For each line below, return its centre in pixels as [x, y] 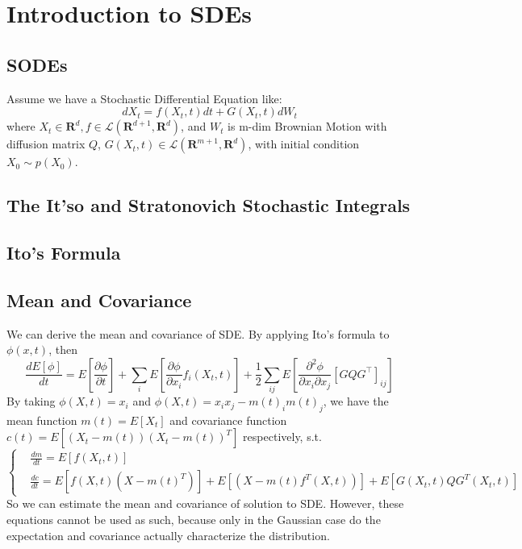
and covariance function [228, 420]
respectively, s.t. [282, 437]
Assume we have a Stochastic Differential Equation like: [144, 98]
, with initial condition [304, 144]
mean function [42, 420]
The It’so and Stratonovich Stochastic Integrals [209, 205]
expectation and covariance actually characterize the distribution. [168, 535]
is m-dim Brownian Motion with [307, 126]
